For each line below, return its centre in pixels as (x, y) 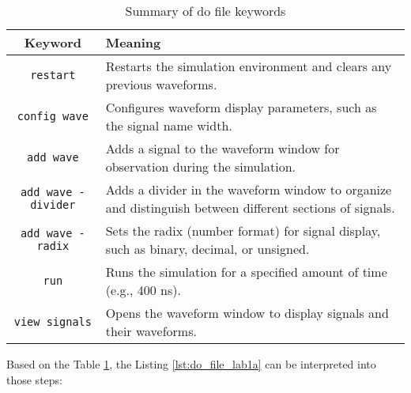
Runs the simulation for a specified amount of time (246, 272)
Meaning (133, 42)
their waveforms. (151, 331)
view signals (53, 322)
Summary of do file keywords (205, 11)
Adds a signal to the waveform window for (222, 148)
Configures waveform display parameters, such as (241, 107)
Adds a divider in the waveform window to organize (249, 189)
